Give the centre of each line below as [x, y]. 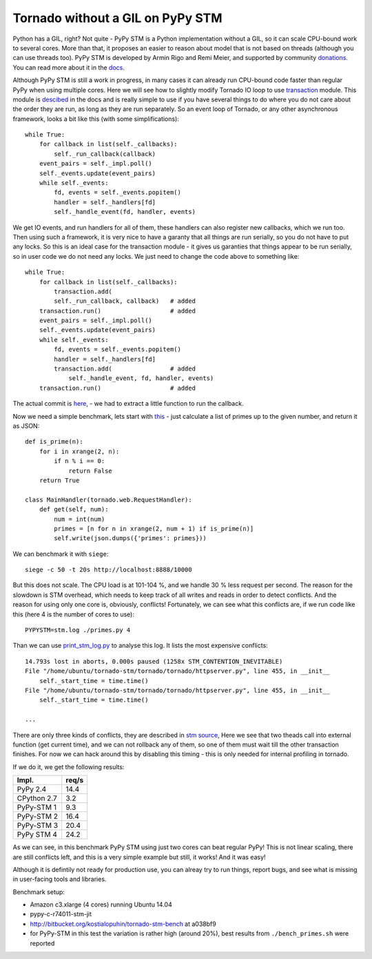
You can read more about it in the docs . [69, 67]
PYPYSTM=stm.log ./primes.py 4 [78, 630]
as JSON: [26, 426]
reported [42, 943]
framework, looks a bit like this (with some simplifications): [96, 119]
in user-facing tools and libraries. [60, 879]
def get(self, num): [74, 510]
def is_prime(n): [54, 442]
